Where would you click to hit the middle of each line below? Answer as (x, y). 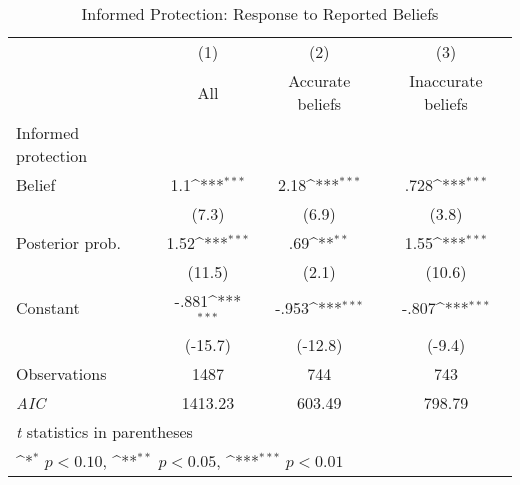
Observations (61, 373)
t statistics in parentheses (104, 431)
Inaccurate (446, 80)
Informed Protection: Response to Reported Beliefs (260, 13)
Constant (48, 308)
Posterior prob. (68, 242)
